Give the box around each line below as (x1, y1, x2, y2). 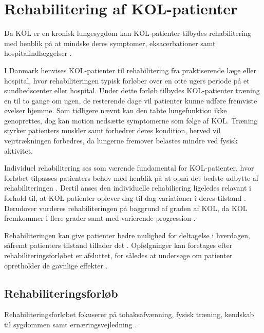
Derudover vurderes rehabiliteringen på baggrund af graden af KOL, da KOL (4, 202, 248, 213)
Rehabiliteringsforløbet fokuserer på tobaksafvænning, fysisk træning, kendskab (4, 309, 254, 320)
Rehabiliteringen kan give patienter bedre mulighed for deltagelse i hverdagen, (4, 230, 250, 240)
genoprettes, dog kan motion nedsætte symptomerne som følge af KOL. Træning (4, 115, 258, 126)
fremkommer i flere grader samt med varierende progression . (4, 213, 196, 223)
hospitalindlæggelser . (4, 48, 72, 58)
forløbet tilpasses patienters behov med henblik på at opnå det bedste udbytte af (4, 172, 259, 183)
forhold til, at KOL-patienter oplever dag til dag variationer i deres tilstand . (4, 193, 246, 203)
